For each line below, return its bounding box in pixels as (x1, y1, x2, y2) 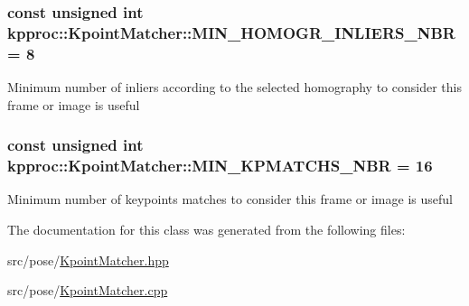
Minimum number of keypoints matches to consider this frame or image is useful (7, 190, 453, 209)
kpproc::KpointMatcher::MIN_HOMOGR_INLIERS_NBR (7, 21, 455, 43)
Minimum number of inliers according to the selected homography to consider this (7, 78, 462, 97)
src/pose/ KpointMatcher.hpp (7, 250, 169, 269)
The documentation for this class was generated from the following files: (7, 219, 406, 238)
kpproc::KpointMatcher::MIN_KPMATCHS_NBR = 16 (7, 154, 433, 177)
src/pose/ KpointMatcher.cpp (7, 281, 168, 300)
